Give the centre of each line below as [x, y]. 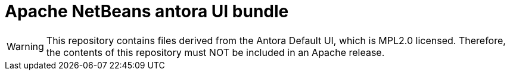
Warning [25, 46]
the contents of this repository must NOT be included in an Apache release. [215, 52]
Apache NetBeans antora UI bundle [147, 11]
